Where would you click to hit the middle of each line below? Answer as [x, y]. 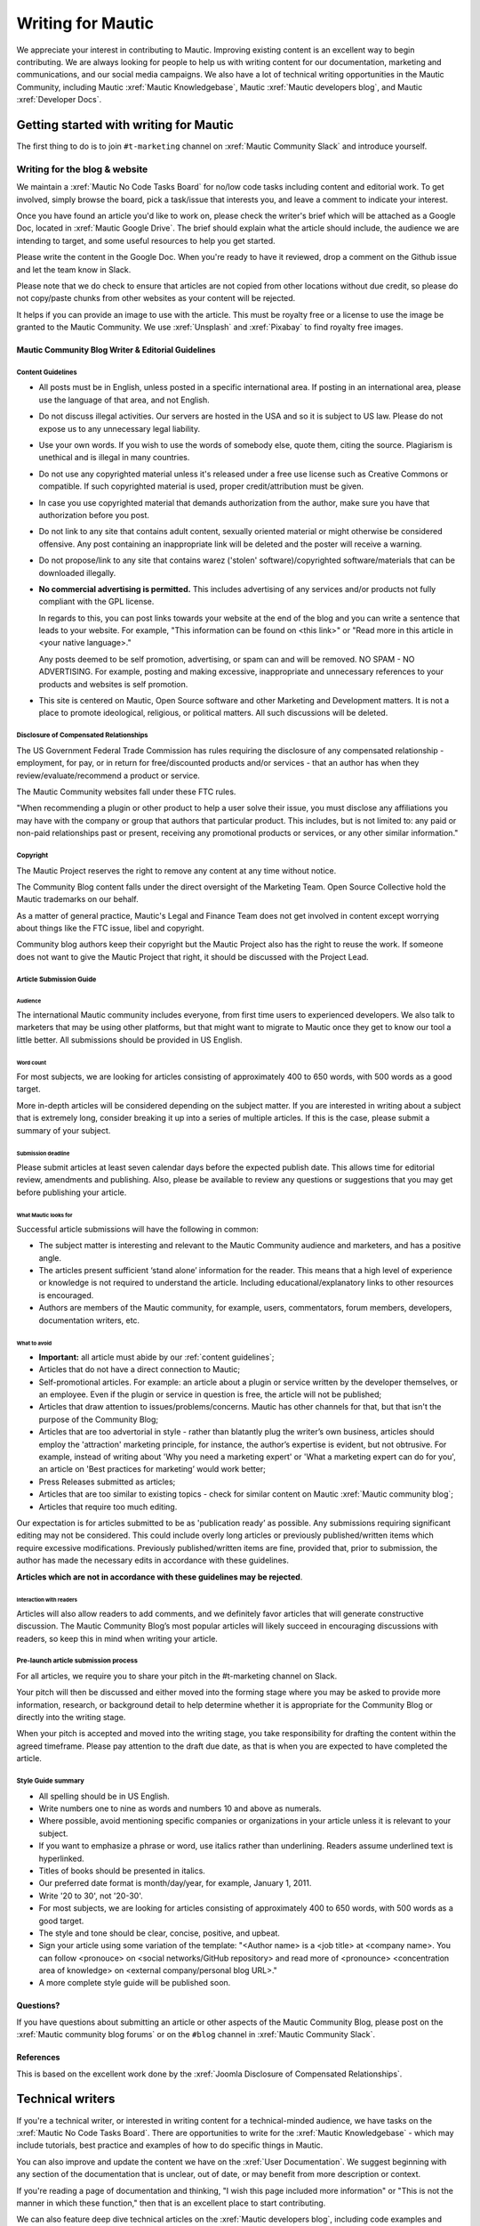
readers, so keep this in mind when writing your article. [117, 1638]
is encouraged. [66, 1295]
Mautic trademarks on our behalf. [77, 899]
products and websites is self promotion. [113, 684]
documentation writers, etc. [89, 1320]
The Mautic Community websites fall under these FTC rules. [126, 792]
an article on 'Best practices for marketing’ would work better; [152, 1469]
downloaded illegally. [77, 573]
